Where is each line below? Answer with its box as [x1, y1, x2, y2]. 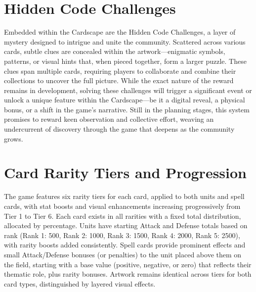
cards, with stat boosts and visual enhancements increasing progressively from [4, 200, 241, 211]
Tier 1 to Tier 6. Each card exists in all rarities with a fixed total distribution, [4, 210, 241, 221]
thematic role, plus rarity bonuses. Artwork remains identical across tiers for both [4, 269, 252, 279]
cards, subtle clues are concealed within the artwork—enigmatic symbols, [4, 46, 225, 56]
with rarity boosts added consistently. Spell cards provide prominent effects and [4, 240, 246, 250]
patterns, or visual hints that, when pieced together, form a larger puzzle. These [4, 55, 247, 66]
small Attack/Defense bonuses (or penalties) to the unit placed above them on [4, 249, 242, 259]
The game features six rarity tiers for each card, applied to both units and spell [4, 191, 245, 201]
